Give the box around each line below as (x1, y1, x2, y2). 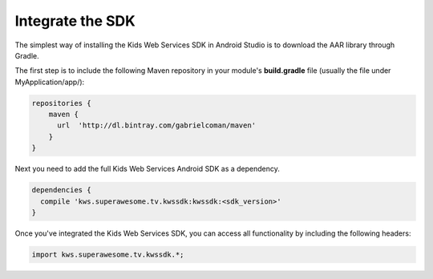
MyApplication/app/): (14, 77, 85, 87)
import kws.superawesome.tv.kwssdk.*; (31, 249, 184, 259)
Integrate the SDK (14, 12, 136, 30)
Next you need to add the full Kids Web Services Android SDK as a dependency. (14, 164, 281, 174)
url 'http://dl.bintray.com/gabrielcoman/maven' (57, 121, 257, 130)
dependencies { (31, 185, 91, 195)
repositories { (31, 99, 91, 107)
